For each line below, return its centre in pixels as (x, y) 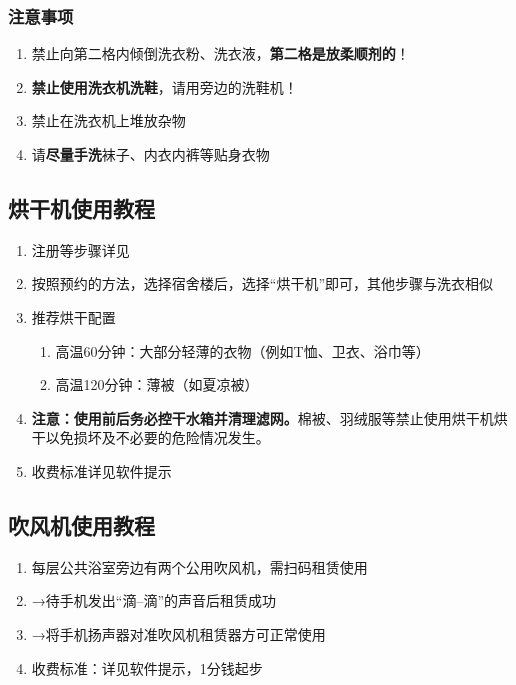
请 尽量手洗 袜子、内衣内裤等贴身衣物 (150, 154)
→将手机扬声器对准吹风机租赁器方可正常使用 (178, 633)
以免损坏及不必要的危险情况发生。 (157, 437)
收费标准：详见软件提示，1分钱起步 (147, 667)
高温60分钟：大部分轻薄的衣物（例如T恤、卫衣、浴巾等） (242, 350)
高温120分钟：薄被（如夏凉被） (157, 384)
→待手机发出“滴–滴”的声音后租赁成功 (154, 600)
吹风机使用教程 (81, 524)
